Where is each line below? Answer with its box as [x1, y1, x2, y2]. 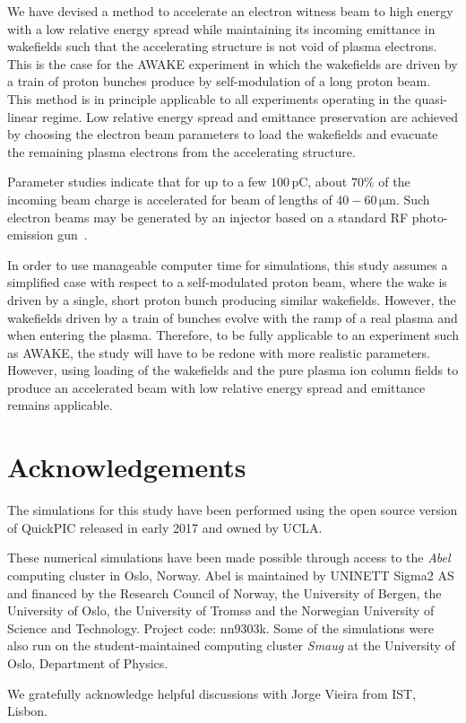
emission [7, 225, 54, 244]
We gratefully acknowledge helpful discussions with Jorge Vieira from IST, [7, 684, 417, 702]
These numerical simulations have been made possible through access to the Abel [7, 548, 451, 567]
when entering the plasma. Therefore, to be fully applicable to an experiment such [7, 326, 459, 344]
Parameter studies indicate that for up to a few [7, 172, 267, 191]
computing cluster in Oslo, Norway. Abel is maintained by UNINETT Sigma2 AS [7, 565, 454, 584]
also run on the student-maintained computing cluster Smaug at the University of [7, 636, 455, 655]
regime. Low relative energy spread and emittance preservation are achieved [41, 107, 459, 126]
